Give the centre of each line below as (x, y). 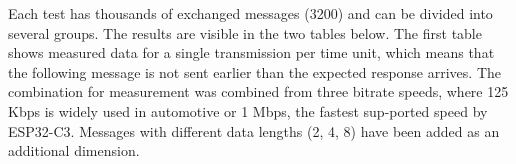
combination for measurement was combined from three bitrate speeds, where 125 (258, 91)
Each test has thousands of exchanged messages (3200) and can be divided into (250, 13)
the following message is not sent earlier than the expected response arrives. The (255, 71)
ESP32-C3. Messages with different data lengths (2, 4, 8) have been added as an (254, 130)
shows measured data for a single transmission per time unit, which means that (251, 52)
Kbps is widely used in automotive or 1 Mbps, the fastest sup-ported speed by (248, 110)
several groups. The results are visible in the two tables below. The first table (245, 32)
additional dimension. (74, 150)
